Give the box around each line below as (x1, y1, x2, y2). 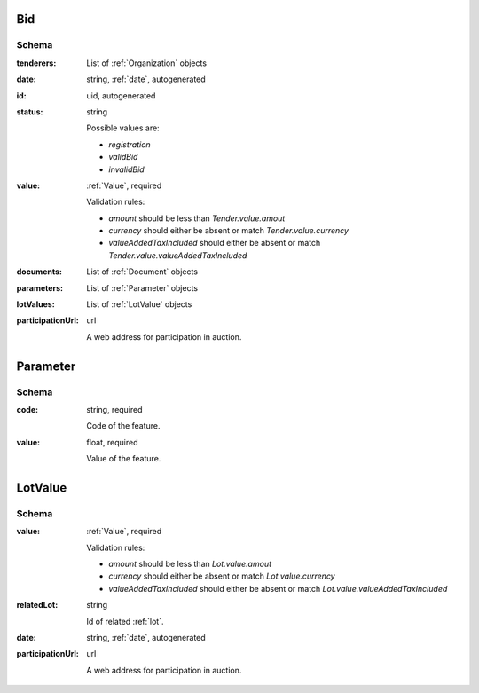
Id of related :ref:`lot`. (86, 616, 164, 626)
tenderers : (16, 58, 57, 68)
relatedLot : (16, 600, 59, 610)
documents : (16, 266, 62, 277)
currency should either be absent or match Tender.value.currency (108, 225, 349, 236)
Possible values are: (86, 122, 160, 133)
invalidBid (108, 164, 145, 175)
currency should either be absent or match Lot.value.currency (108, 571, 336, 581)
